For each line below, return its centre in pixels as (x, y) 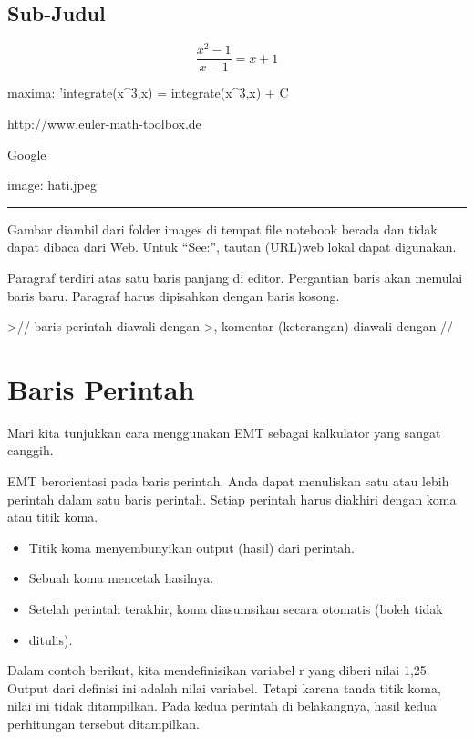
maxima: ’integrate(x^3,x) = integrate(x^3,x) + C (148, 93)
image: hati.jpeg (52, 185)
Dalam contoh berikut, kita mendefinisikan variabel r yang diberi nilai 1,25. (219, 670)
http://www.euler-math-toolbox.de (104, 123)
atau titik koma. (53, 517)
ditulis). (51, 639)
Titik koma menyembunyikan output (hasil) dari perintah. (192, 547)
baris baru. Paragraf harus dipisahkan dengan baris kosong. (174, 295)
